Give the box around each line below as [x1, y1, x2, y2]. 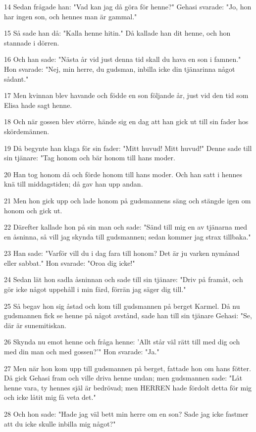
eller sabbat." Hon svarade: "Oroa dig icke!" [4, 257, 135, 268]
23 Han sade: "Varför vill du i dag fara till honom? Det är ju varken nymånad [4, 248, 240, 258]
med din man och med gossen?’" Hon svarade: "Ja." [4, 346, 159, 357]
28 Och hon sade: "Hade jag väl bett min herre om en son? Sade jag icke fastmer [4, 409, 249, 419]
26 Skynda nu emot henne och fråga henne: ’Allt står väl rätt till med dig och [4, 336, 240, 347]
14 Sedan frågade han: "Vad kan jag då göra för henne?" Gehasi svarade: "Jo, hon [4, 1, 252, 11]
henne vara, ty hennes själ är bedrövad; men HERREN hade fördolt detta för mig [4, 382, 252, 392]
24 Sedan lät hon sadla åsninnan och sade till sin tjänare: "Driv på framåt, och [4, 274, 243, 285]
